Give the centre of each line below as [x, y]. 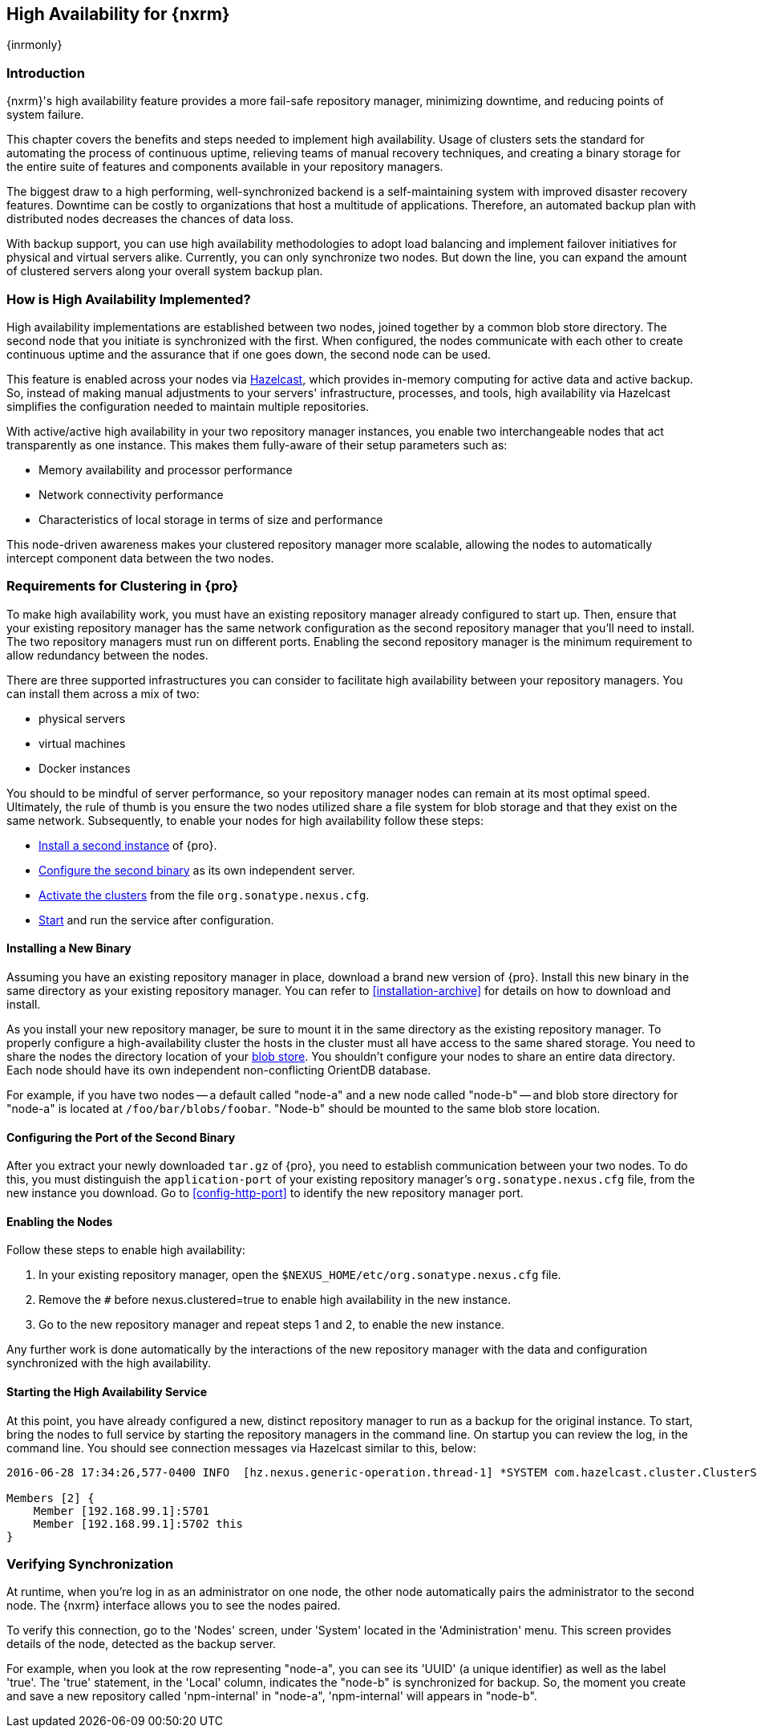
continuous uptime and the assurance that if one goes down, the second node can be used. [249, 354]
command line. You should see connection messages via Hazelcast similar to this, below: [241, 1448]
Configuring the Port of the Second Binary [121, 1137]
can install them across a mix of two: [103, 693]
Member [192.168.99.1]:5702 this [138, 1523]
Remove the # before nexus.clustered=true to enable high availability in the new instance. [275, 1300]
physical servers [82, 718]
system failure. [45, 115]
